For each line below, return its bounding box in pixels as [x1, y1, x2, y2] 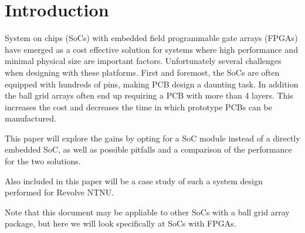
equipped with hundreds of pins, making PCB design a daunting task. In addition [5, 77, 299, 90]
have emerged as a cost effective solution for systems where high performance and [5, 43, 298, 55]
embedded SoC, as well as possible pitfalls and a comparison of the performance [5, 143, 292, 156]
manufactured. [5, 112, 56, 124]
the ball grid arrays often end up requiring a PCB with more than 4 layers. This [5, 89, 293, 102]
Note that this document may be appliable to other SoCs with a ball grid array [5, 205, 290, 218]
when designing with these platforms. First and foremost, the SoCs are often [5, 66, 280, 78]
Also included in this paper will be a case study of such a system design [5, 174, 263, 187]
